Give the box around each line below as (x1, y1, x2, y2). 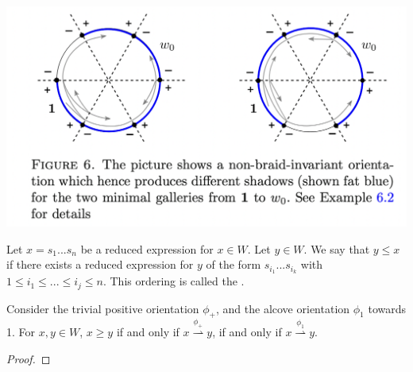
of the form (206, 256, 261, 273)
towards (368, 300, 407, 316)
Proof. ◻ (6, 350, 51, 366)
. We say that (303, 240, 370, 257)
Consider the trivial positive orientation (6, 300, 199, 316)
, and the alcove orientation (216, 300, 350, 316)
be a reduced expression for (80, 240, 214, 257)
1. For (6, 324, 36, 340)
